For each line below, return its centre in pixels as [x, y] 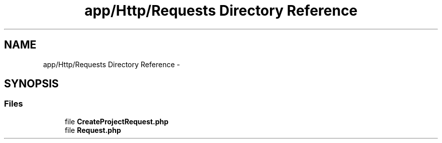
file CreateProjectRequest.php [117, 121]
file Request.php [93, 130]
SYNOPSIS [32, 84]
